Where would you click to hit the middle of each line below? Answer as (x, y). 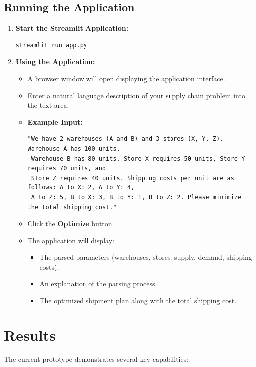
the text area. (48, 105)
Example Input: (55, 121)
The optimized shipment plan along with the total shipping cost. (138, 300)
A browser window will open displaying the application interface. (126, 78)
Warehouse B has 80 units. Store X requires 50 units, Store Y (138, 158)
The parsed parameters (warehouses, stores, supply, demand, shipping (146, 257)
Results (30, 334)
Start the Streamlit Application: (72, 28)
